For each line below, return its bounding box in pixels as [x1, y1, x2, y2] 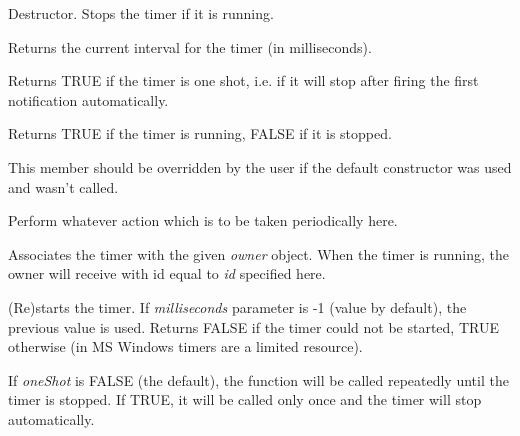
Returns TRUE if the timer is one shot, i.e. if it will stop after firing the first [8, 70, 479, 91]
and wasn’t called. [8, 176, 119, 197]
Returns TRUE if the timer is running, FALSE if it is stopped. [8, 123, 392, 144]
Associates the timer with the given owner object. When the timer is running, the [8, 243, 510, 264]
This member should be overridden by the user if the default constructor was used [8, 156, 512, 177]
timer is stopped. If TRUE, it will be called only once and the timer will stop [8, 389, 482, 410]
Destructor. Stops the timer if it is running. [8, 3, 274, 23]
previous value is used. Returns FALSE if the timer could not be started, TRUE [8, 316, 499, 337]
